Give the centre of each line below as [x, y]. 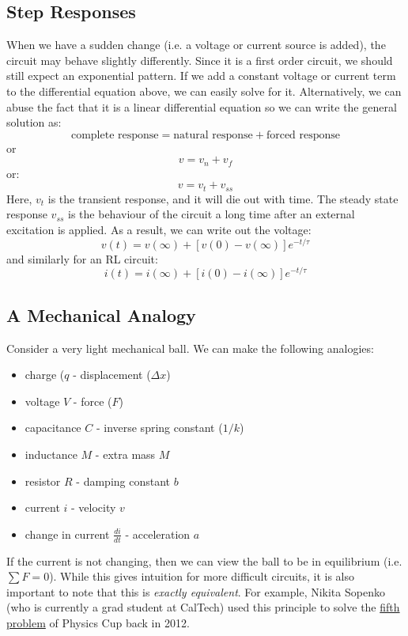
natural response [213, 135]
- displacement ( [112, 375]
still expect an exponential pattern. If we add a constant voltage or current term [201, 76]
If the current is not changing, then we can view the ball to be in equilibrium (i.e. [204, 560]
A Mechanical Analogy [101, 314]
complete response [115, 135]
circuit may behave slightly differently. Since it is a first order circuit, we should [200, 60]
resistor [43, 481]
